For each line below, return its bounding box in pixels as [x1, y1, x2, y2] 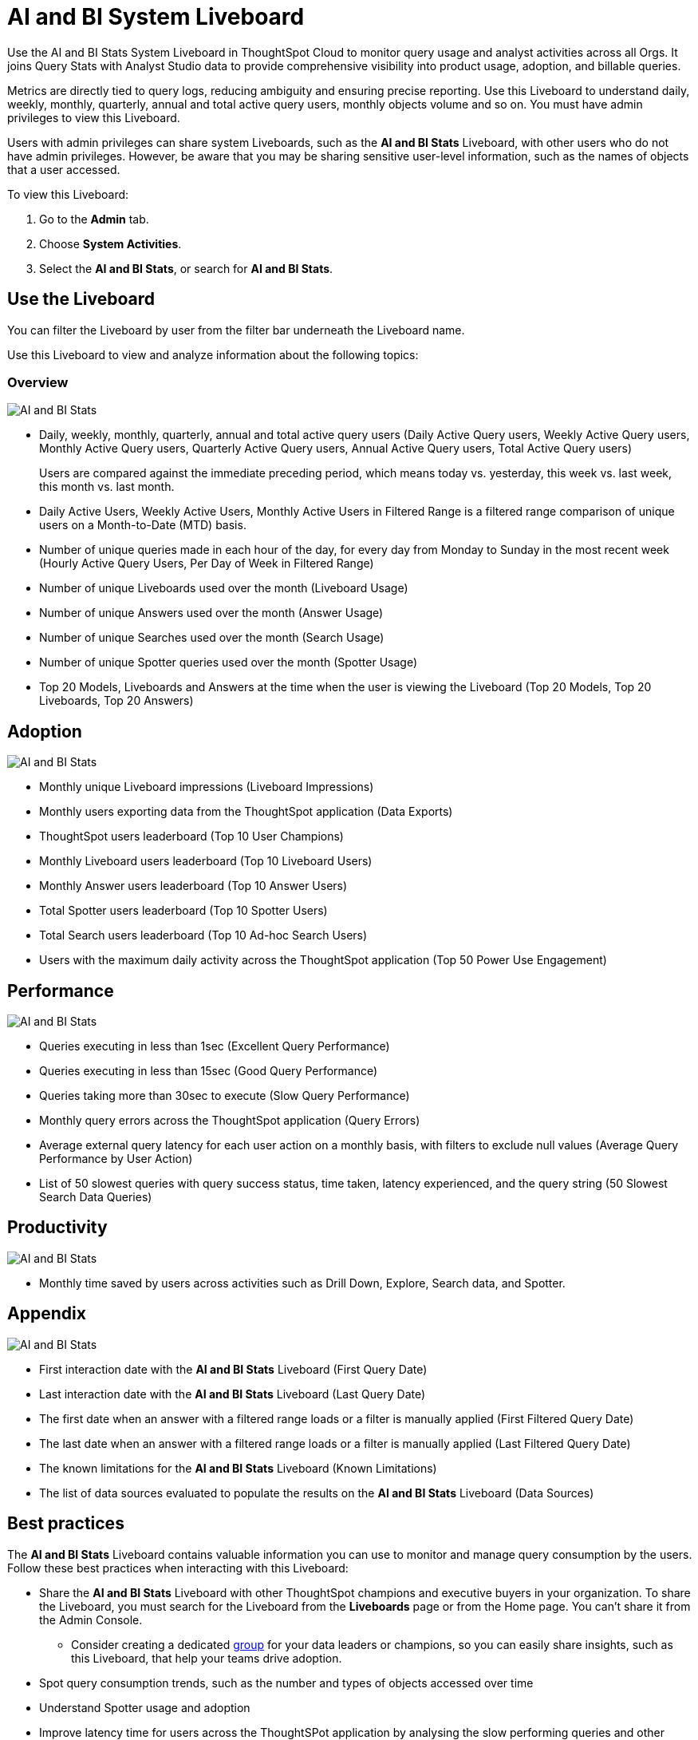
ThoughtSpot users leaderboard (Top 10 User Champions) [39, 829, 344, 844]
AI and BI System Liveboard [7, 3, 305, 30]
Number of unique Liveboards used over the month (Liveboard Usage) [39, 581, 408, 595]
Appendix [7, 1303, 86, 1324]
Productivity [7, 1217, 108, 1238]
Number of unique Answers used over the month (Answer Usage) [39, 606, 384, 620]
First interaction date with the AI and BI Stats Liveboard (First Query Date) [39, 1362, 428, 1376]
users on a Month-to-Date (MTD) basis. [39, 518, 246, 532]
